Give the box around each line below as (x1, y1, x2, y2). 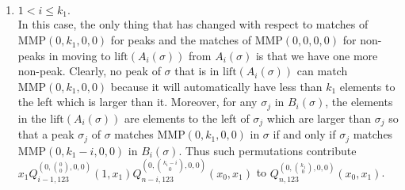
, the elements (325, 93, 393, 110)
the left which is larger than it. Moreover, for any (17, 93, 258, 110)
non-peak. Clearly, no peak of (17, 63, 161, 79)
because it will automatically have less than (110, 78, 323, 94)
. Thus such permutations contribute (178, 142, 357, 158)
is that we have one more (255, 47, 378, 63)
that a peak (17, 126, 75, 142)
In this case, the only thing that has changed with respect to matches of (17, 16, 369, 32)
